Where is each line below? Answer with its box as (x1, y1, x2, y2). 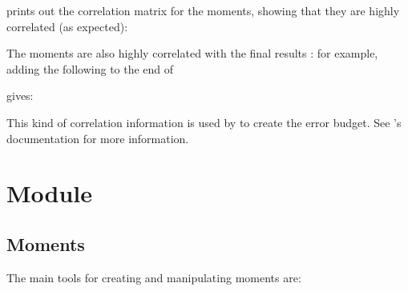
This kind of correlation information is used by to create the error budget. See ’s (6, 114, 402, 130)
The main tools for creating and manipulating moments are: (6, 269, 301, 285)
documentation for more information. (6, 130, 189, 146)
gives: (6, 87, 34, 104)
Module (6, 177, 93, 209)
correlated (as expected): (6, 18, 128, 34)
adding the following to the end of (6, 60, 174, 77)
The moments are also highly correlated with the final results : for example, (6, 45, 378, 62)
